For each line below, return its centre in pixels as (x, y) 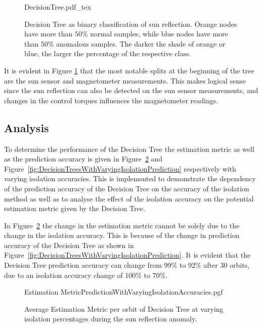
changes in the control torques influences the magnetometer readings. (111, 100)
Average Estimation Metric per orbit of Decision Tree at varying (124, 309)
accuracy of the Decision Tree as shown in (69, 245)
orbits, (240, 265)
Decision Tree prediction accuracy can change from (83, 265)
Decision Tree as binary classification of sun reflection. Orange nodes (131, 24)
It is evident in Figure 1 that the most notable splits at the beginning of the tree (129, 70)
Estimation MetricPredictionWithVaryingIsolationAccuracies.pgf (124, 292)
